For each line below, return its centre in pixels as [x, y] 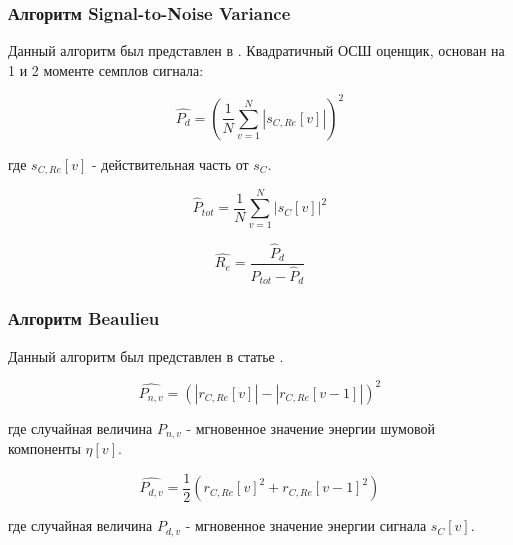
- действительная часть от [170, 163]
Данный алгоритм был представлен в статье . [146, 355]
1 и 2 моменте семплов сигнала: [106, 69]
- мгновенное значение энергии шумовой [310, 427]
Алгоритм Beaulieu [84, 318]
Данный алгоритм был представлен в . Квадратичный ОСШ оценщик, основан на [256, 50]
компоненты [44, 448]
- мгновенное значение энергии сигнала [306, 525]
